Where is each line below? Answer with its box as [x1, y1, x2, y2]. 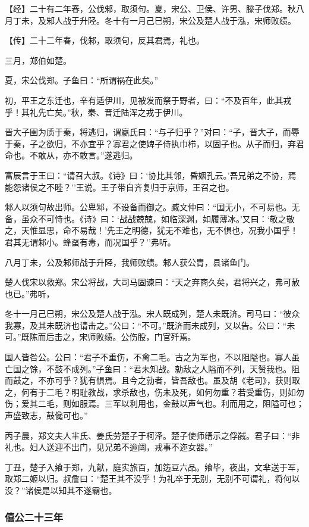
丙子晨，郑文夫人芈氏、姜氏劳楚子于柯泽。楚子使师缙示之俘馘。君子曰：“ [5, 429, 292, 441]
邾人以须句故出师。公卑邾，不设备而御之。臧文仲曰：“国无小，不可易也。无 [5, 201, 300, 213]
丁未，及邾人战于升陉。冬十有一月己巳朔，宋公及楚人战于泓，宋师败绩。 [12, 14, 296, 26]
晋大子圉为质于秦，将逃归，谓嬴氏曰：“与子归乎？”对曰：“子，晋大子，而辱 [5, 126, 299, 138]
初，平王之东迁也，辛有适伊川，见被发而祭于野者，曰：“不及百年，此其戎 [5, 93, 292, 106]
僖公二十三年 [5, 509, 64, 524]
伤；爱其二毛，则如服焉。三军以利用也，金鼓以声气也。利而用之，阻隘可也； [5, 397, 304, 410]
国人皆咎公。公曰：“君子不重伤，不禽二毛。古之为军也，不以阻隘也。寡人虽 [5, 351, 300, 363]
